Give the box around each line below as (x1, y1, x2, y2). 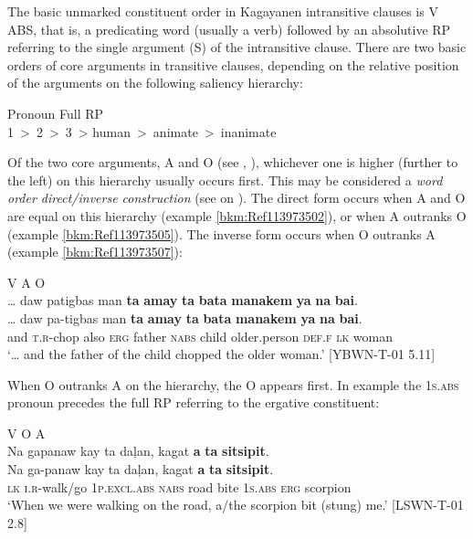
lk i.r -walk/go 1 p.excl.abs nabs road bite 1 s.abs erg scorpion (7, 477, 352, 496)
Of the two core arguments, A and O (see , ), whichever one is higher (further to (7, 153, 458, 172)
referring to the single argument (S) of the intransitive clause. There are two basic (7, 37, 467, 57)
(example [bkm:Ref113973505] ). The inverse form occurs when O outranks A (7, 224, 436, 243)
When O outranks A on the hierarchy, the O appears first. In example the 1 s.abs (7, 375, 459, 394)
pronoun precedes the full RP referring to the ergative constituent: (7, 393, 380, 412)
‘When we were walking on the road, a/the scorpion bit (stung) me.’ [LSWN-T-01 (7, 495, 464, 514)
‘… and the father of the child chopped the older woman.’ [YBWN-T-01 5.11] (7, 344, 436, 364)
